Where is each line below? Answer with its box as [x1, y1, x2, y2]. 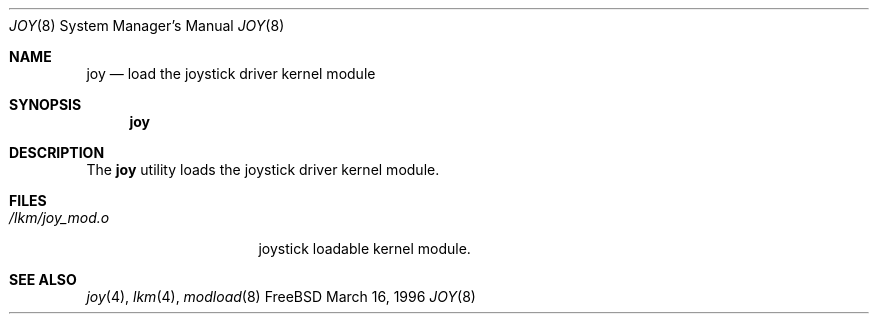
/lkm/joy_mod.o [9, 209, 110, 226]
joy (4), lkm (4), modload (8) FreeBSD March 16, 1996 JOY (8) [86, 288, 476, 305]
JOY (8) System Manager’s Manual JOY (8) [9, 17, 285, 34]
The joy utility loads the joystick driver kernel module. [86, 161, 440, 178]
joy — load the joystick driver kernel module [86, 65, 376, 82]
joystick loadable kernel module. [258, 240, 471, 257]
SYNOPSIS [9, 96, 82, 113]
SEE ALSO [9, 271, 77, 288]
